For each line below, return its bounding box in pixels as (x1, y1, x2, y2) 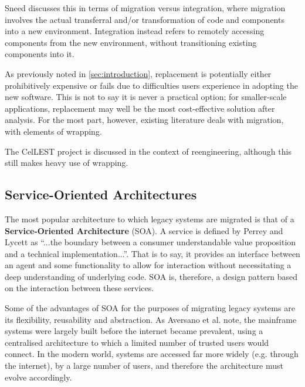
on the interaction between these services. (5, 282, 154, 294)
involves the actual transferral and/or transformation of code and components (5, 13, 284, 25)
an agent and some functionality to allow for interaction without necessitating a (5, 259, 292, 271)
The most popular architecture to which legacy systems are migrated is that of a (5, 212, 294, 225)
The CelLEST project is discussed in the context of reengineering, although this (5, 145, 292, 157)
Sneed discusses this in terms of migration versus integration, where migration (5, 2, 286, 14)
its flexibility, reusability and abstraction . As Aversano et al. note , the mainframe (5, 313, 297, 325)
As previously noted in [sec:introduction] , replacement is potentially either (5, 67, 272, 79)
